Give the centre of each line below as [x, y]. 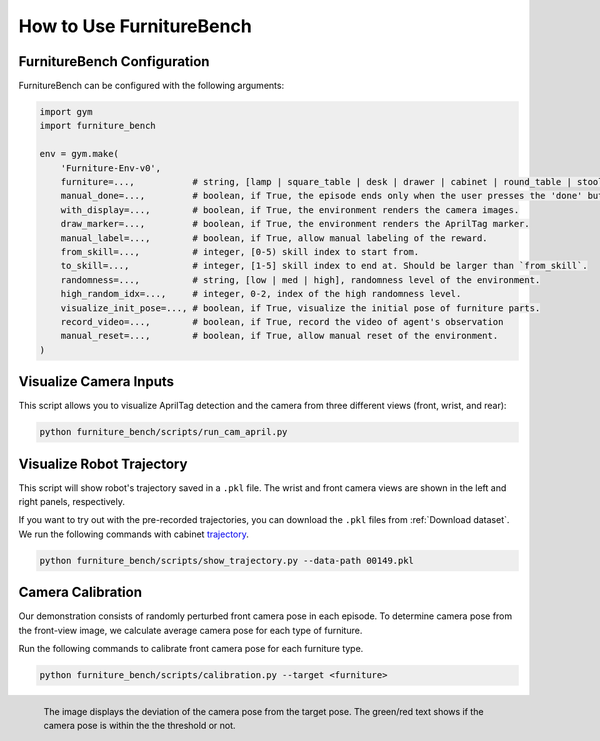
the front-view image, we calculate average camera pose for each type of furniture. [190, 630]
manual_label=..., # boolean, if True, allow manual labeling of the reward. [274, 238]
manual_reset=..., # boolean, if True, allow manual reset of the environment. [279, 336]
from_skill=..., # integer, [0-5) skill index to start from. [240, 251]
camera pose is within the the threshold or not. [139, 726]
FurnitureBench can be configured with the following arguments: [151, 86]
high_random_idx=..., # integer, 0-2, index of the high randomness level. [261, 294]
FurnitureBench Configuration [114, 61]
